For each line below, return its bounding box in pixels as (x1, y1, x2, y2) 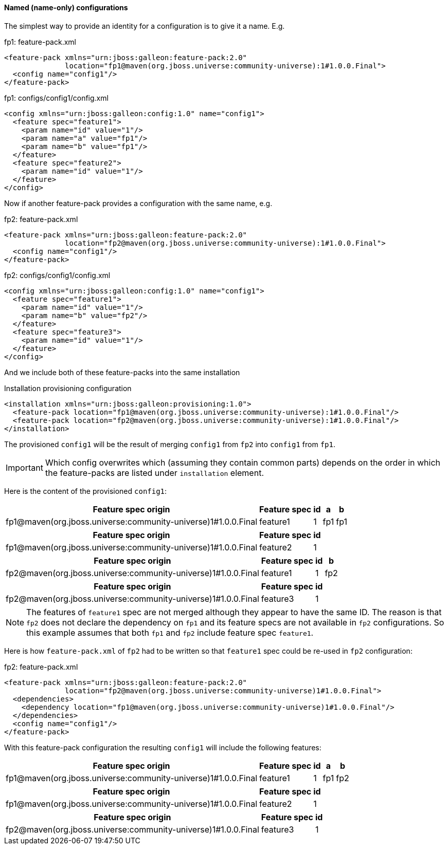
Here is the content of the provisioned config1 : (4, 486, 167, 495)
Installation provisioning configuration (4, 383, 132, 393)
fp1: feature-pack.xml (4, 37, 76, 46)
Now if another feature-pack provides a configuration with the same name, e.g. (4, 198, 273, 208)
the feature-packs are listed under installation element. (45, 467, 264, 478)
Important (6, 462, 43, 473)
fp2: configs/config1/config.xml (4, 270, 111, 280)
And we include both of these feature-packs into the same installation (4, 367, 240, 377)
